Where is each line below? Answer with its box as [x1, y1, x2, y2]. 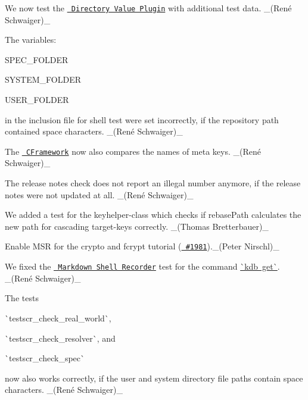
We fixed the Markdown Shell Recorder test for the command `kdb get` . [5, 260, 280, 273]
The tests [5, 292, 39, 304]
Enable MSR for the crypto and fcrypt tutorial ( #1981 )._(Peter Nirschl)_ [5, 240, 279, 252]
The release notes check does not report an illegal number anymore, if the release [5, 177, 301, 189]
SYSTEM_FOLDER [5, 73, 81, 86]
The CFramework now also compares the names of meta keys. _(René [5, 145, 261, 157]
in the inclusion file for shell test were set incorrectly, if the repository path [5, 113, 279, 126]
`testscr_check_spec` [5, 352, 85, 364]
